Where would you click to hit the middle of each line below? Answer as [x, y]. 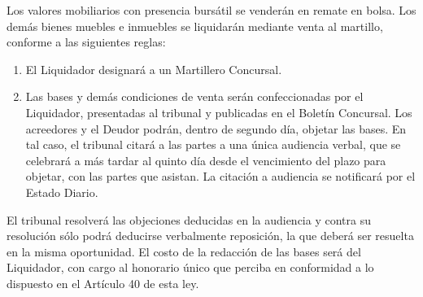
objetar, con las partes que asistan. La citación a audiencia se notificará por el [220, 176]
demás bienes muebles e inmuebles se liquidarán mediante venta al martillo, [195, 26]
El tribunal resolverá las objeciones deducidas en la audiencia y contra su [189, 219]
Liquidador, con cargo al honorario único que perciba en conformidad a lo [190, 267]
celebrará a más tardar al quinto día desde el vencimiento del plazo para [206, 160]
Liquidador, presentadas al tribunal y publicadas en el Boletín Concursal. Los [219, 112]
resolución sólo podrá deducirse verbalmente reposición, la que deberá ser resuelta [210, 236]
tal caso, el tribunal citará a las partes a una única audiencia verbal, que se [213, 144]
